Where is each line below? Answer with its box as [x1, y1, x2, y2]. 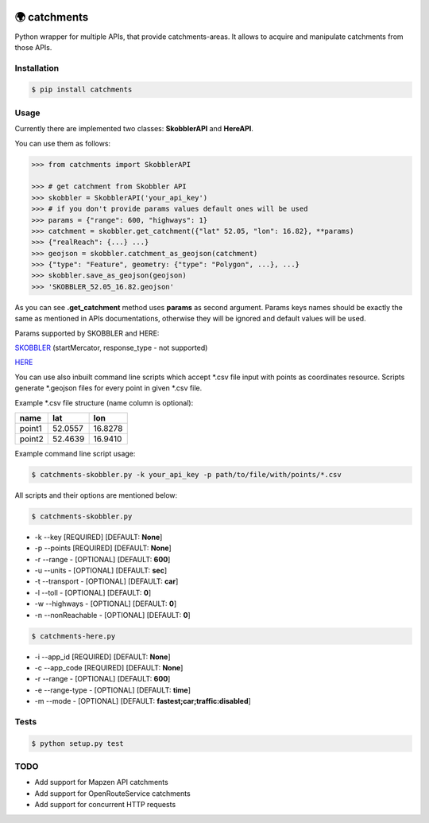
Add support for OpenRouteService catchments [34, 788, 191, 798]
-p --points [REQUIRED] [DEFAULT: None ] [34, 543, 172, 553]
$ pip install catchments [31, 85, 133, 95]
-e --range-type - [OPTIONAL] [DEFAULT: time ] [34, 685, 191, 695]
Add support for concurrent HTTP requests [34, 800, 176, 809]
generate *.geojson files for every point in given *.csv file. [14, 383, 203, 393]
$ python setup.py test [31, 739, 125, 747]
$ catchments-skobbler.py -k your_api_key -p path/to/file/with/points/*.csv [31, 470, 342, 479]
